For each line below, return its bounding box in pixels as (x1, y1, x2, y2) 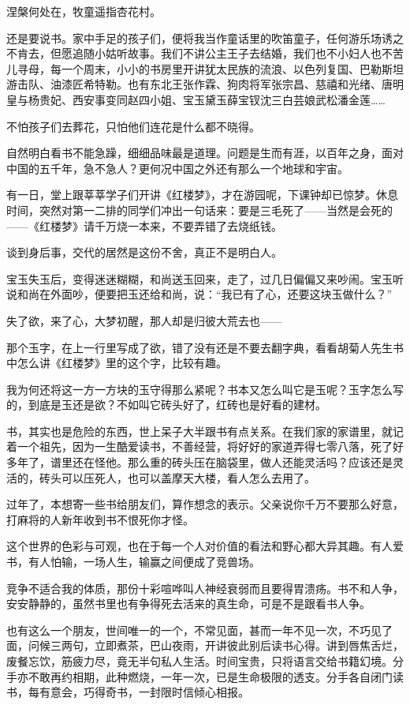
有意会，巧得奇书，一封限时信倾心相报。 (39, 684, 249, 700)
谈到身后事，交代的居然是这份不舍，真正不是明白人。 (6, 244, 282, 261)
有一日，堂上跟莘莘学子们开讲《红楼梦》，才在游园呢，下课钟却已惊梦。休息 (6, 186, 398, 203)
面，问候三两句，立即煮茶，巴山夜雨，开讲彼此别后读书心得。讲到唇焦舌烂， (6, 637, 404, 654)
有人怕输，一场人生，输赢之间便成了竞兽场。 (28, 553, 260, 570)
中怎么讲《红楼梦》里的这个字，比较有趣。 (6, 354, 227, 371)
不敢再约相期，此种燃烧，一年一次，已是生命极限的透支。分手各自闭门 (28, 668, 393, 684)
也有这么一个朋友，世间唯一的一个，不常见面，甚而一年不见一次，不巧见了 (6, 621, 393, 638)
